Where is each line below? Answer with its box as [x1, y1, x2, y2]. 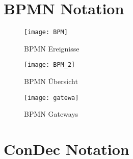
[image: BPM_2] [24, 61, 75, 69]
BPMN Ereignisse [24, 43, 79, 54]
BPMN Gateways [24, 109, 78, 119]
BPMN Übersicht [24, 76, 78, 87]
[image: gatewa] [24, 94, 79, 101]
